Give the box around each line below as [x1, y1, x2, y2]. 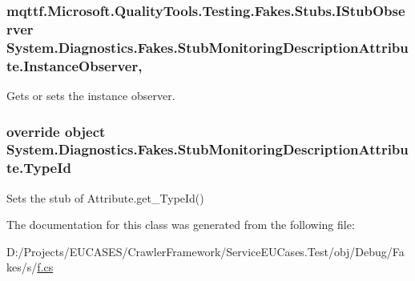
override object [6, 121, 106, 141]
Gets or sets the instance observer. [6, 86, 175, 103]
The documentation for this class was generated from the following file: [6, 216, 355, 233]
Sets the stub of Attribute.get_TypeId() [6, 189, 204, 206]
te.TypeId [6, 158, 71, 178]
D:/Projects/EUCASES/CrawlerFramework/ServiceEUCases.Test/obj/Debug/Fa [6, 243, 405, 259]
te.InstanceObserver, [6, 55, 143, 75]
